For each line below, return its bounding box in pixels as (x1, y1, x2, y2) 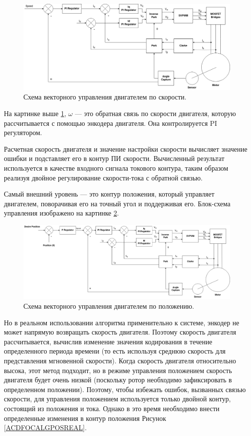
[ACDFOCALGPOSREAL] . (4, 422, 87, 433)
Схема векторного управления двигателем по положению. (23, 301, 194, 311)
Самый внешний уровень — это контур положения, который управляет (4, 189, 214, 199)
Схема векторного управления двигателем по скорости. (23, 92, 187, 102)
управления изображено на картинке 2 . (4, 208, 119, 218)
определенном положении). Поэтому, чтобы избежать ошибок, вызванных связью (4, 384, 246, 394)
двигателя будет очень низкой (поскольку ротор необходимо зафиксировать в (4, 375, 232, 385)
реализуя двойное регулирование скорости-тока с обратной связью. (4, 172, 203, 182)
